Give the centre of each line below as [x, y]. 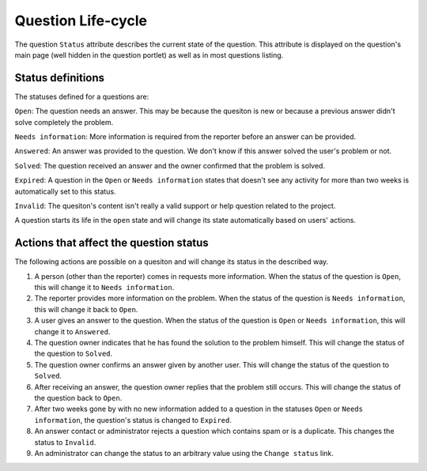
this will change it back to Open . [86, 309]
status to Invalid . [65, 442]
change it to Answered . [72, 331]
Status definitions [60, 78]
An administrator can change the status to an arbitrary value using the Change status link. [184, 453]
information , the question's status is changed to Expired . [133, 420]
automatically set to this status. [65, 191]
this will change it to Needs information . [104, 288]
